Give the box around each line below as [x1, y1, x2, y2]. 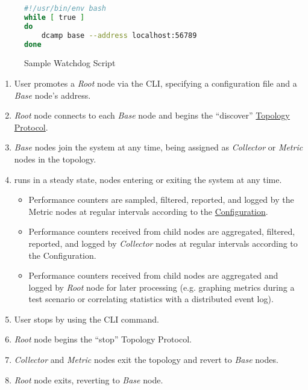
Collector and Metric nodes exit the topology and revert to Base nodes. [14, 353, 278, 366]
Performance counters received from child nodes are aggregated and [28, 269, 278, 282]
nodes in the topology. [14, 152, 96, 165]
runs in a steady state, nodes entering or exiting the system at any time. [14, 173, 282, 185]
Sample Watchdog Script [24, 57, 116, 69]
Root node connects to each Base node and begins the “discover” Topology [14, 109, 290, 122]
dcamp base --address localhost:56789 [41, 31, 197, 40]
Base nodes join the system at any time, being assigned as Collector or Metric [14, 141, 303, 153]
